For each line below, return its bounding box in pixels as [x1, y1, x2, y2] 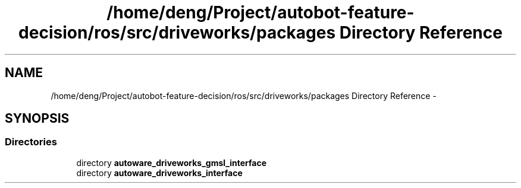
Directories [5, 136, 57, 148]
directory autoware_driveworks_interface [76, 167, 243, 178]
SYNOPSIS [5, 111, 70, 126]
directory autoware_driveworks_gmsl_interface [76, 157, 267, 168]
